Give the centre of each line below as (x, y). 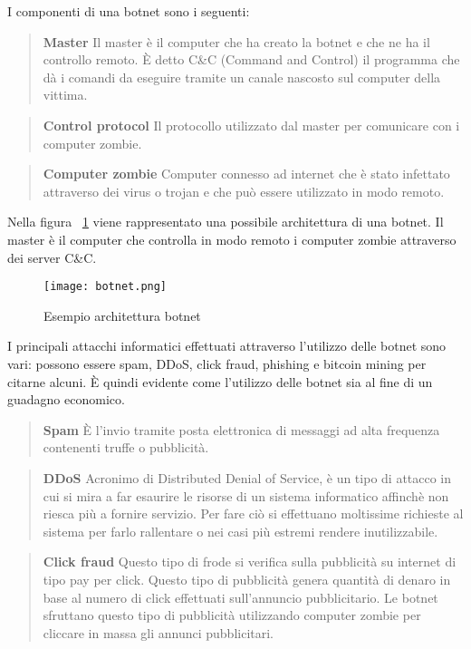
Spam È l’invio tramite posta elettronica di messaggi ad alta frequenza (241, 429)
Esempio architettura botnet (122, 315)
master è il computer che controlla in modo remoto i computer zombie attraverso (232, 239)
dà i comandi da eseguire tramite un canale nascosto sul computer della (242, 77)
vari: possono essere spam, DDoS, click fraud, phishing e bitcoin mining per (217, 363)
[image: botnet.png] (106, 287)
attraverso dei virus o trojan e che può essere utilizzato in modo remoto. (244, 191)
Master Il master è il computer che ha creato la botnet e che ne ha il (236, 41)
